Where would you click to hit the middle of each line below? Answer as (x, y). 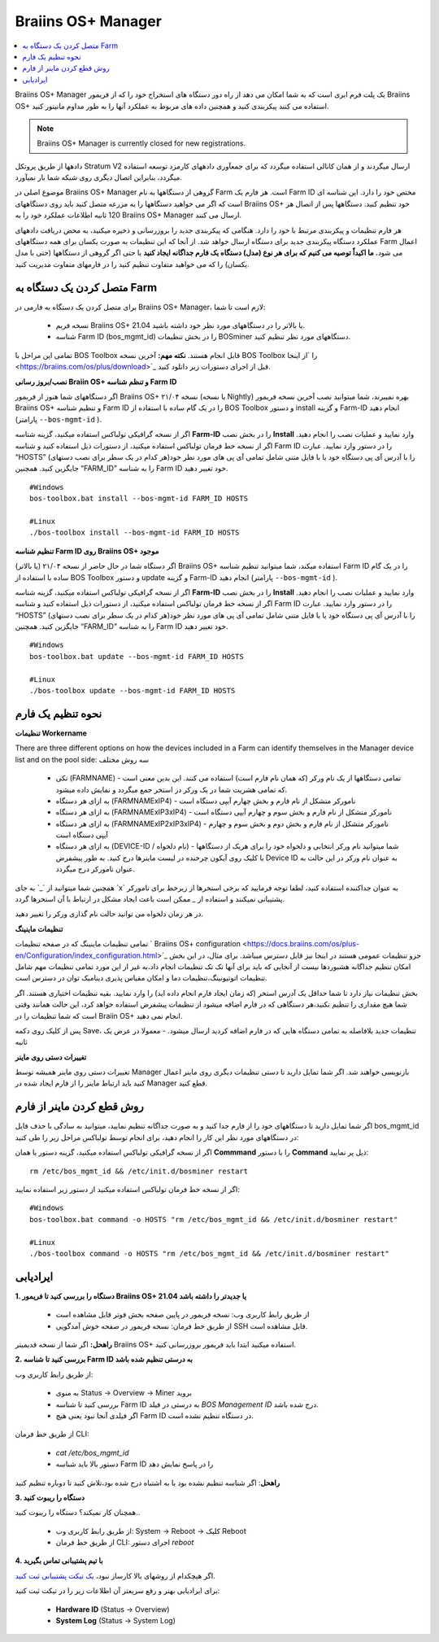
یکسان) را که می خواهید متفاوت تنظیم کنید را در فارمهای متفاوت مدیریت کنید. (132, 264)
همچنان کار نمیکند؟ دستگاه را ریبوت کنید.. (78, 1513)
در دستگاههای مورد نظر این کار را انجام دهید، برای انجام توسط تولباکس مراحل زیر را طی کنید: (157, 1137)
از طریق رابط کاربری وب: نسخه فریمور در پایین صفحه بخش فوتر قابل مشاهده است (183, 1315)
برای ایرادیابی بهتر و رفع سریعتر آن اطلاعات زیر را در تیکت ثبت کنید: (117, 1591)
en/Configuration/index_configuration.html (86, 955)
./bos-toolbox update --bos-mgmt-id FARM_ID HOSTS (133, 691)
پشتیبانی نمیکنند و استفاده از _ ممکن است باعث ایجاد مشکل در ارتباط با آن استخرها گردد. (150, 899)
